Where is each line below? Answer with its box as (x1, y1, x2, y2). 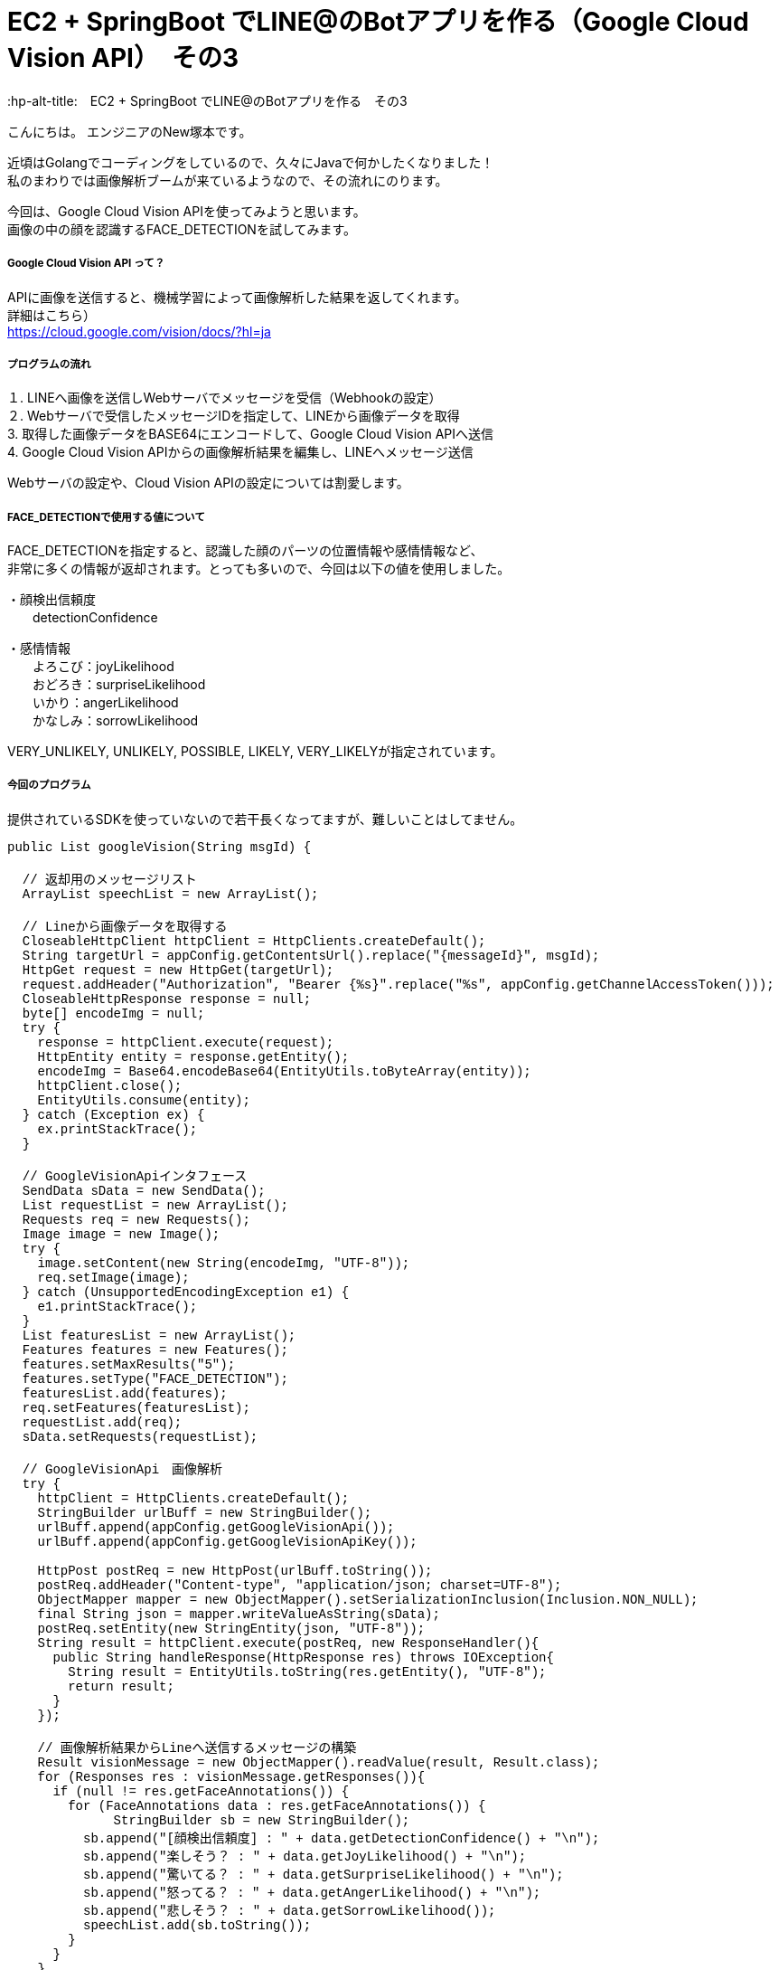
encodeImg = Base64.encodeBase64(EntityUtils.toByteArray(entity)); (37, 1064, 531, 1079)
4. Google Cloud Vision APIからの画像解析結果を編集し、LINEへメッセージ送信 (7, 444, 474, 460)
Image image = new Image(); (22, 1227, 221, 1242)
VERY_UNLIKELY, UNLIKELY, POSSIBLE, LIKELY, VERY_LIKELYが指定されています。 (7, 743, 503, 760)
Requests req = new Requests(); (22, 1212, 250, 1227)
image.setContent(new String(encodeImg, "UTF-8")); (37, 1255, 410, 1271)
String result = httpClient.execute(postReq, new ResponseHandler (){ (37, 1635, 540, 1651)
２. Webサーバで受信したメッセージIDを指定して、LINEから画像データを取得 (7, 408, 460, 424)
